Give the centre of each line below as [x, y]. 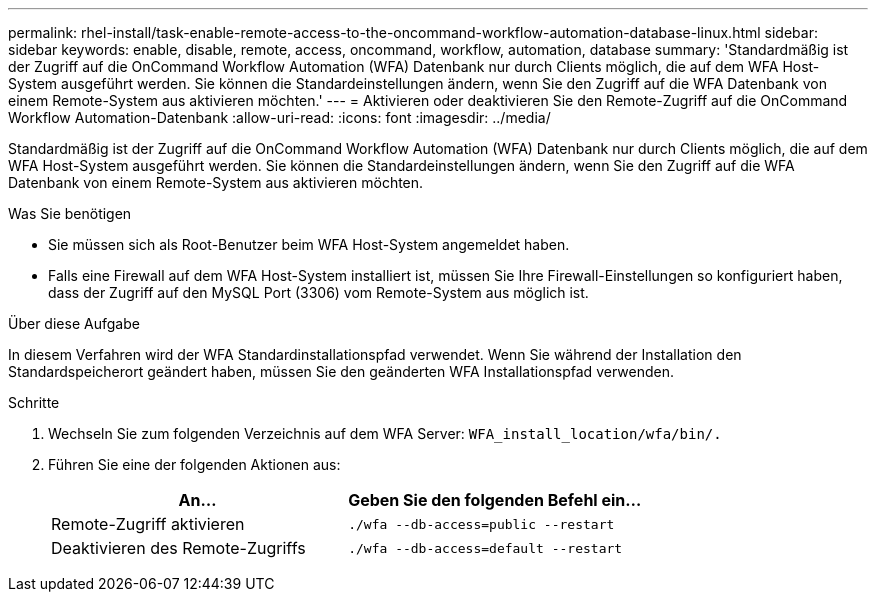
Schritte [34, 402]
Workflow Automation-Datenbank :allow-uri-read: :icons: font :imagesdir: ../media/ [279, 117]
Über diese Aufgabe [74, 323]
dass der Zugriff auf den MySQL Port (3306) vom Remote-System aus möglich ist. [318, 292]
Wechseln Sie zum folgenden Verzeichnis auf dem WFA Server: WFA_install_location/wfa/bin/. [385, 433]
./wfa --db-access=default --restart [485, 548]
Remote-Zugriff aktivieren [148, 524]
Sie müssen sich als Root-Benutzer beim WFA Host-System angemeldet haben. [309, 244]
